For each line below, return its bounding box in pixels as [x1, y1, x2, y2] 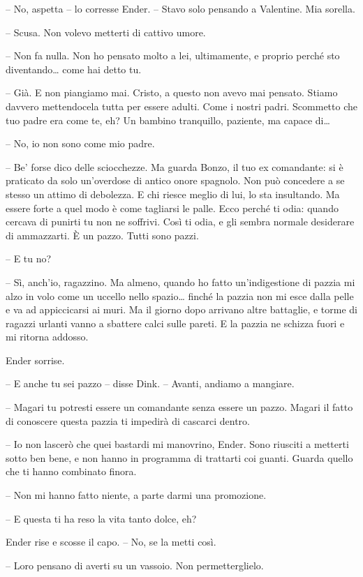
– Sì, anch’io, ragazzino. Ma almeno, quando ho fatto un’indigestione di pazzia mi [6, 274, 355, 289]
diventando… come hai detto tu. [6, 61, 142, 76]
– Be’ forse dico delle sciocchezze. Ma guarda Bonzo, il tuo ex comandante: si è [6, 159, 343, 174]
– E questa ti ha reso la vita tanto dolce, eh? [6, 511, 197, 525]
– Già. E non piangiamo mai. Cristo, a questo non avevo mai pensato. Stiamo [6, 85, 338, 100]
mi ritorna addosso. [6, 329, 89, 344]
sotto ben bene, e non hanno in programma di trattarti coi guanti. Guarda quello [6, 450, 353, 465]
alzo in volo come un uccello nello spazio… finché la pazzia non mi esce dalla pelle [6, 288, 354, 303]
